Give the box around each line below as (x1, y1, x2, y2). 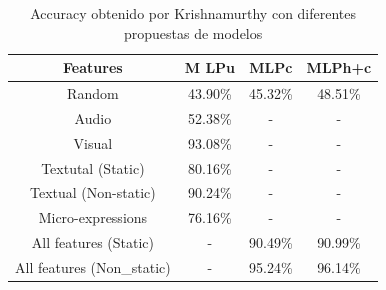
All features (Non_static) (15, 256, 171, 277)
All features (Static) (31, 232, 154, 253)
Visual (73, 132, 113, 153)
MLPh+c (306, 57, 372, 78)
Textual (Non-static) (30, 182, 156, 203)
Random (67, 83, 119, 104)
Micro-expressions (38, 207, 148, 228)
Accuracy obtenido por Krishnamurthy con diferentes (30, 3, 357, 23)
